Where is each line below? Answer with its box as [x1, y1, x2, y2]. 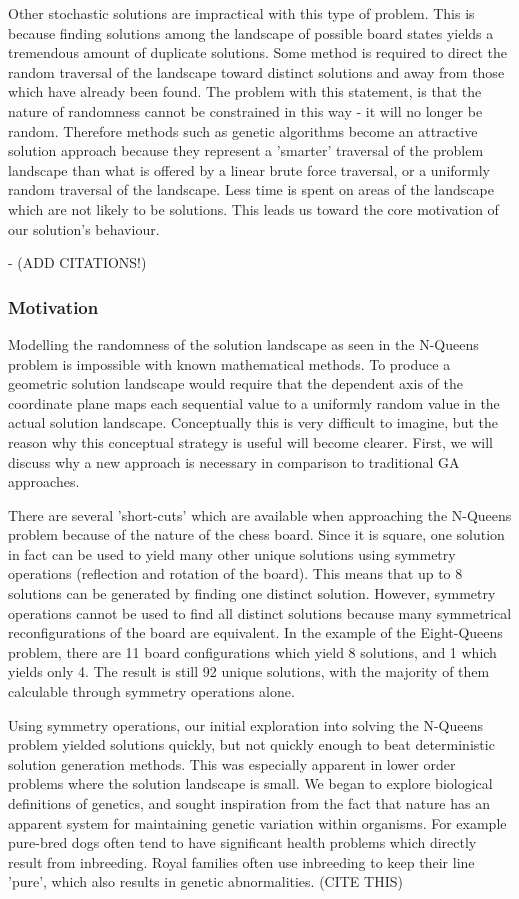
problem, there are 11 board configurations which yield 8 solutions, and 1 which [8, 641, 497, 662]
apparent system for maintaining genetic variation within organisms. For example [8, 812, 507, 833]
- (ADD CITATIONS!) [8, 252, 147, 273]
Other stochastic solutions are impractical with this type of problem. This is [8, 3, 475, 23]
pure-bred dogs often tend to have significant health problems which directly [8, 832, 477, 853]
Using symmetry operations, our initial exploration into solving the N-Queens [8, 714, 484, 735]
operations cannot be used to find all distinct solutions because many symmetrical [8, 602, 512, 623]
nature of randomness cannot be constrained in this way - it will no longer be [8, 100, 483, 121]
